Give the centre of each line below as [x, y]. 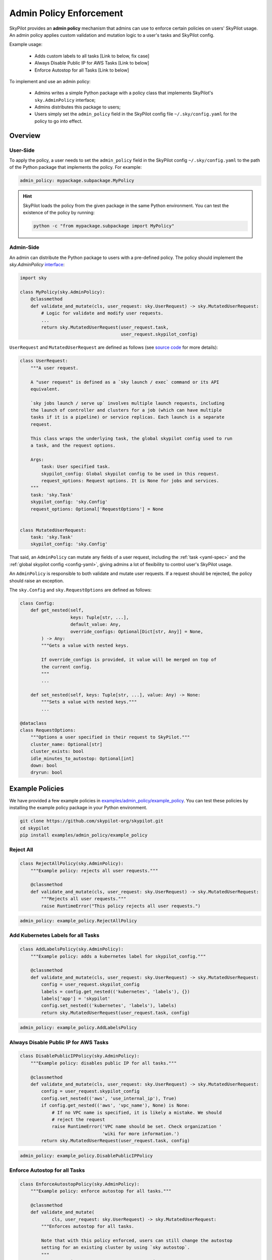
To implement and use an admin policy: [50, 81]
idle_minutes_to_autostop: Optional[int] [82, 758]
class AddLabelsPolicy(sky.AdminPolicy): [72, 949]
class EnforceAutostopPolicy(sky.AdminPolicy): [80, 1184]
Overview [25, 135]
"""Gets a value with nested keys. [85, 646]
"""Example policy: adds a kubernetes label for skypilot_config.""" [118, 956]
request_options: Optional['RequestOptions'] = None [97, 509]
